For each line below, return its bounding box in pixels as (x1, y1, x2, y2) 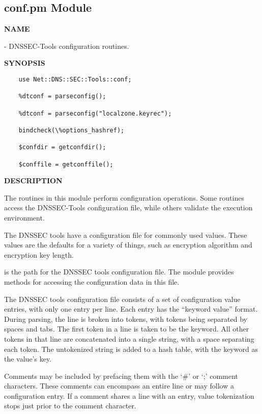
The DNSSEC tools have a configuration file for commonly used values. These (4, 229, 247, 240)
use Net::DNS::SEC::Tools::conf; (18, 75, 132, 83)
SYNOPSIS (4, 58, 45, 68)
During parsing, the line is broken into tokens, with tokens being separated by (4, 313, 247, 324)
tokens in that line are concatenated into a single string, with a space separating (4, 333, 254, 344)
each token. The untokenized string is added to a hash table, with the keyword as (4, 343, 258, 354)
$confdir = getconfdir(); (18, 144, 106, 151)
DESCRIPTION (4, 175, 63, 186)
